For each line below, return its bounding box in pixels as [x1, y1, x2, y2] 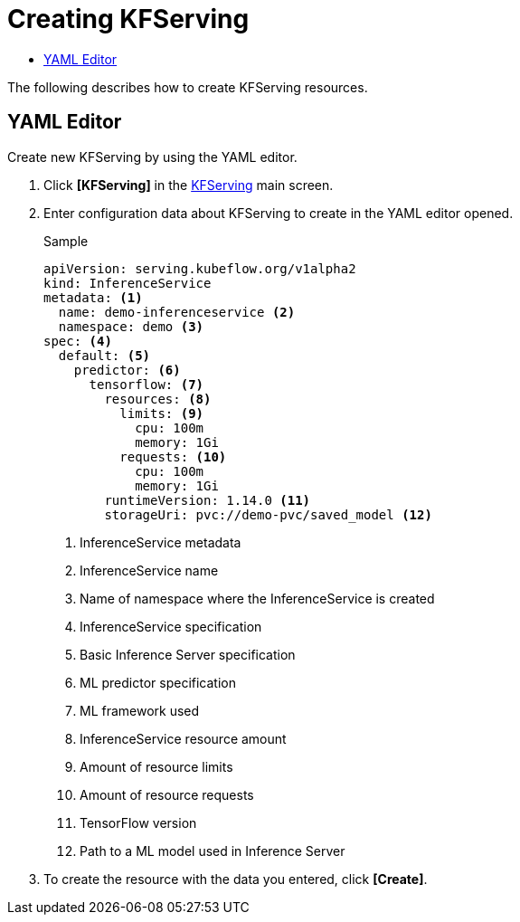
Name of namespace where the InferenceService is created [80, 590, 435, 606]
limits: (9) [119, 405, 204, 421]
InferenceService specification [80, 618, 262, 634]
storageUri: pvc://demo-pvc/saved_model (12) [104, 507, 432, 522]
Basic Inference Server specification [80, 646, 296, 662]
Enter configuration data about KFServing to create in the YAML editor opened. [43, 204, 514, 221]
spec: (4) [43, 333, 112, 348]
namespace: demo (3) [58, 318, 204, 334]
